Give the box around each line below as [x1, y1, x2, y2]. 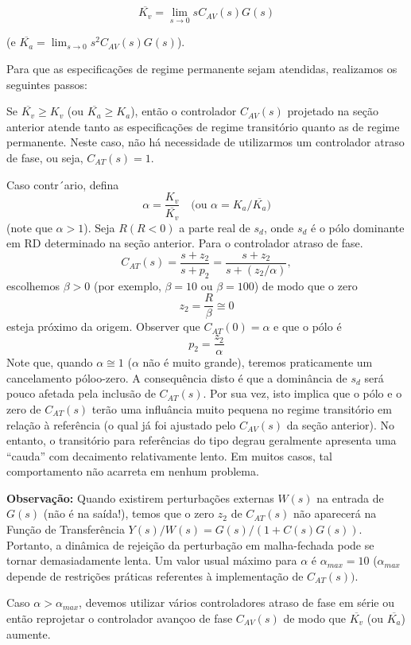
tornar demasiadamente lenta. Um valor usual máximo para [6, 552, 297, 569]
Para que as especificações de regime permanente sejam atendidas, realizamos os [6, 60, 397, 77]
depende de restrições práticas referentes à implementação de [6, 567, 304, 584]
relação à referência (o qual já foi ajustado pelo [6, 416, 236, 433]
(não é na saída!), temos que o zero [43, 505, 215, 522]
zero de [6, 400, 41, 417]
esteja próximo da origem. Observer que [6, 318, 200, 335]
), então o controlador [130, 103, 237, 119]
